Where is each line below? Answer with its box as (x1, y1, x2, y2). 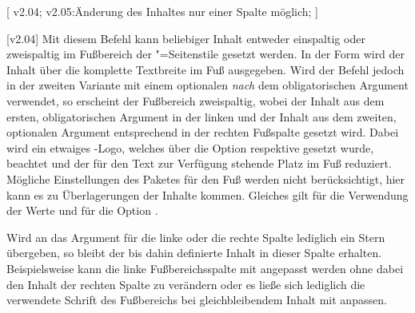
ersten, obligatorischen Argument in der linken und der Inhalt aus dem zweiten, (6, 108, 397, 125)
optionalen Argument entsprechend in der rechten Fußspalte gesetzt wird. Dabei (6, 124, 399, 141)
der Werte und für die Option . (6, 202, 158, 219)
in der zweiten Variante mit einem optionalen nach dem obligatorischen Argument (6, 77, 409, 93)
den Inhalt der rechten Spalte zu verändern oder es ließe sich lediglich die (6, 275, 365, 292)
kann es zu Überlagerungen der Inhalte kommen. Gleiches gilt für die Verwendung (6, 186, 409, 203)
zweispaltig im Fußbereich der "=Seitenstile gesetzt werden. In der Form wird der (6, 46, 405, 62)
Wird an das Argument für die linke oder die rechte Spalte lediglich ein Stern (6, 228, 385, 245)
